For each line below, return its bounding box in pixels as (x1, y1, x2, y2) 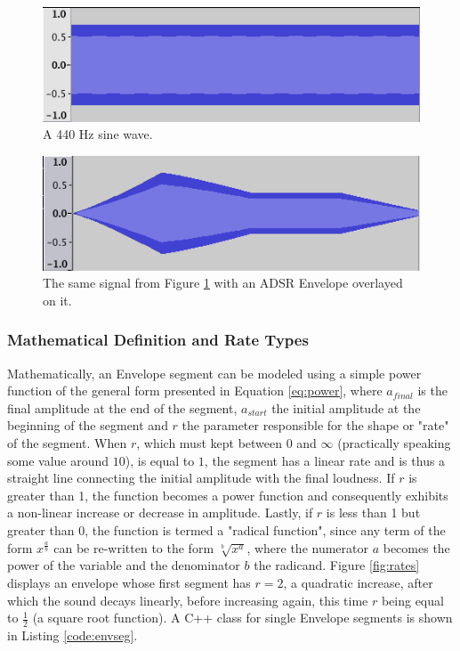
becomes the (383, 538, 450, 557)
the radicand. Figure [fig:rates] (254, 556, 420, 574)
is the (417, 381, 448, 400)
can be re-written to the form (53, 538, 214, 557)
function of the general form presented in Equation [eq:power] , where (7, 381, 383, 400)
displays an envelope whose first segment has (7, 573, 251, 591)
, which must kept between (136, 434, 283, 452)
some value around (7, 451, 109, 469)
